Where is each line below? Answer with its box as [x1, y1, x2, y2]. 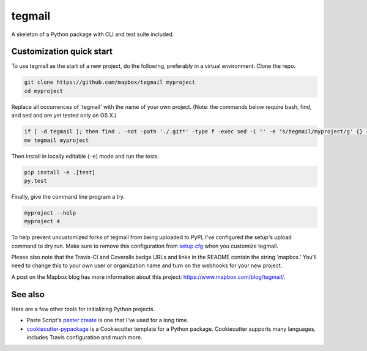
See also [11, 289, 45, 300]
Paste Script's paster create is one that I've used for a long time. [26, 317, 189, 324]
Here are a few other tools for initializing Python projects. [11, 305, 155, 312]
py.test [24, 177, 47, 184]
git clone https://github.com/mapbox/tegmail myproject [24, 79, 196, 86]
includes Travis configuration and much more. [26, 333, 143, 341]
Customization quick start [11, 46, 113, 57]
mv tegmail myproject [24, 136, 89, 144]
